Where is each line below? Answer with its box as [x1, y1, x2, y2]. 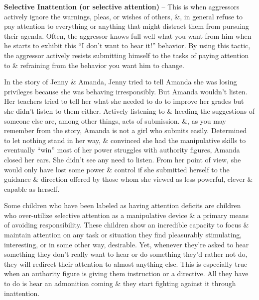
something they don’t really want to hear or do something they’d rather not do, [4, 249, 248, 259]
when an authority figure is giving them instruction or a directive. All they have [4, 268, 249, 279]
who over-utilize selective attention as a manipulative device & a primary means [4, 210, 249, 220]
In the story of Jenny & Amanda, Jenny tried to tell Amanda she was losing [4, 76, 237, 87]
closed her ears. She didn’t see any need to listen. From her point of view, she [4, 154, 241, 164]
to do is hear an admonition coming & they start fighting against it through [4, 278, 236, 289]
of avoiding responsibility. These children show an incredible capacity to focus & [4, 220, 249, 230]
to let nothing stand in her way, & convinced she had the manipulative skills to [4, 135, 246, 145]
